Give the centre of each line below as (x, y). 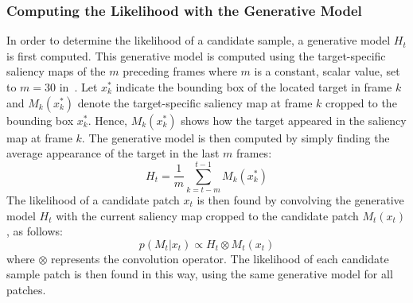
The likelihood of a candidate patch (93, 199)
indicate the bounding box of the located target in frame (254, 87)
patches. (26, 289)
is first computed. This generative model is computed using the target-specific (196, 55)
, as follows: (35, 231)
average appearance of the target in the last (113, 153)
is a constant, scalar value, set (327, 71)
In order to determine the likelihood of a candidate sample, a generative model (199, 40)
